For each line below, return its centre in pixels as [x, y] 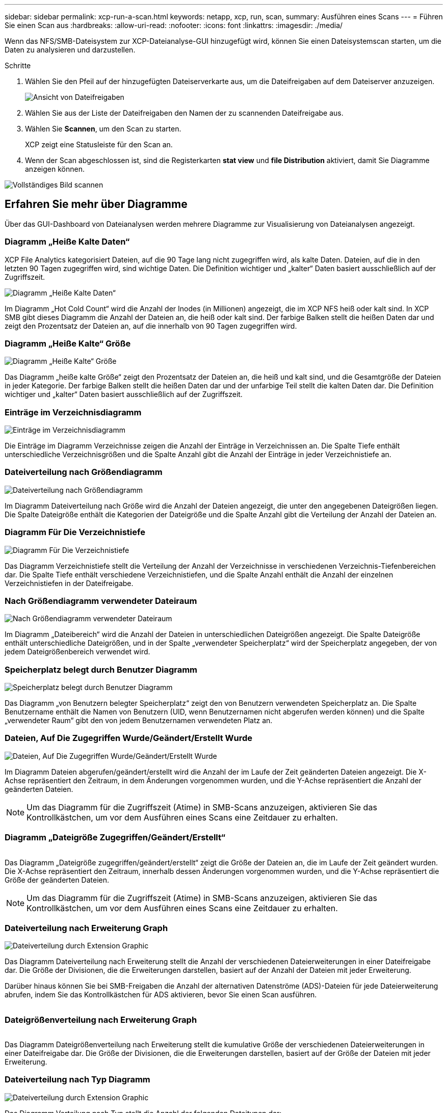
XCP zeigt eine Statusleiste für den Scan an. [99, 144]
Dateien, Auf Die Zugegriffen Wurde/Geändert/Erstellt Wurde [129, 738]
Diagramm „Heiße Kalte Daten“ [67, 242]
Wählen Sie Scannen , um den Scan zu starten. [103, 129]
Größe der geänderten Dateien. [57, 880]
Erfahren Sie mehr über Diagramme [96, 204]
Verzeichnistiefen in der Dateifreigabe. [69, 583]
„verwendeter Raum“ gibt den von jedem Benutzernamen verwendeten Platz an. [139, 721]
